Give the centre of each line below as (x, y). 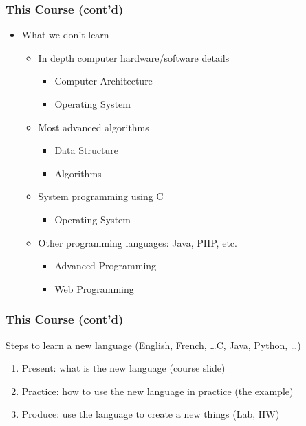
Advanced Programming (106, 266)
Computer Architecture (103, 81)
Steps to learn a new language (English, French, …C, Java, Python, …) (153, 345)
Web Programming (94, 288)
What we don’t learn (65, 35)
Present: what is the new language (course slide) (123, 368)
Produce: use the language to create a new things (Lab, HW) (151, 414)
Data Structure (86, 150)
